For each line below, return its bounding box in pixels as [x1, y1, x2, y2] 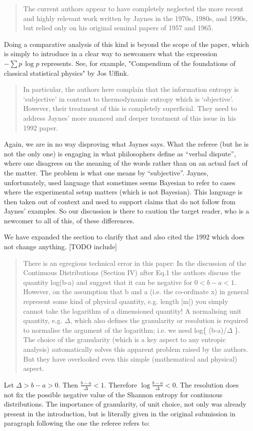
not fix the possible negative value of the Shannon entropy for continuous [4, 389, 223, 399]
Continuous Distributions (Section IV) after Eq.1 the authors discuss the [23, 267, 241, 278]
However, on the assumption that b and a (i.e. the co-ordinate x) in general [23, 286, 249, 297]
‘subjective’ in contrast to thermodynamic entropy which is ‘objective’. [23, 93, 234, 104]
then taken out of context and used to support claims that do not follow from [4, 196, 236, 206]
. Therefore [104, 379, 137, 389]
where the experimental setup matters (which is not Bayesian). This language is [4, 187, 243, 197]
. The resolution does [175, 379, 239, 389]
